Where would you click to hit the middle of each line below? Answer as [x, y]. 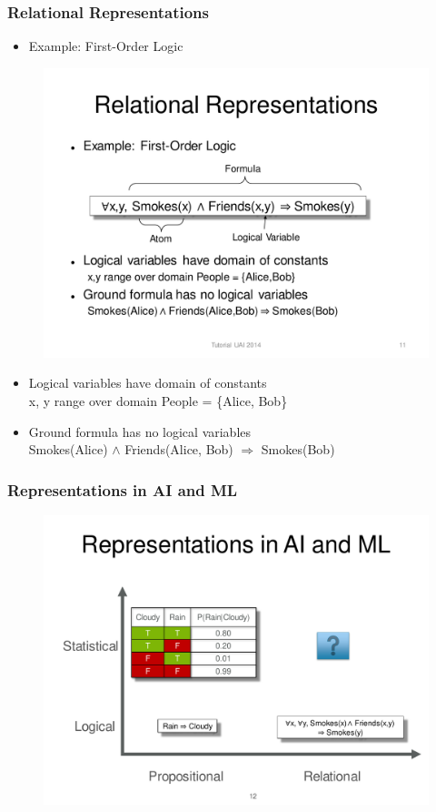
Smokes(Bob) [298, 449]
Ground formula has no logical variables [140, 431]
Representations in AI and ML [123, 489]
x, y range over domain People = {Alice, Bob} [158, 401]
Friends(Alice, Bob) [179, 449]
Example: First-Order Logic [106, 46]
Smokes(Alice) [68, 449]
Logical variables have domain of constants [148, 383]
